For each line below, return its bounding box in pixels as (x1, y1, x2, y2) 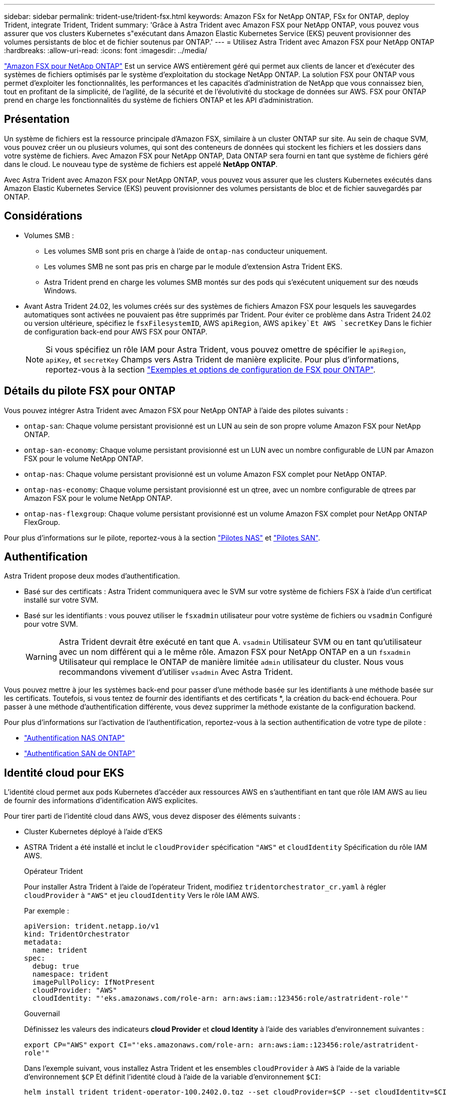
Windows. (44, 286, 77, 295)
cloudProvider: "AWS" (32, 986, 117, 995)
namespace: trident (32, 970, 109, 979)
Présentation (4, 113, 70, 126)
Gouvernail (24, 1009, 60, 1018)
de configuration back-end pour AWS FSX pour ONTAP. (24, 327, 207, 336)
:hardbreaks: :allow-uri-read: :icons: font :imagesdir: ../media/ (4, 46, 207, 55)
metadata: (24, 938, 62, 947)
